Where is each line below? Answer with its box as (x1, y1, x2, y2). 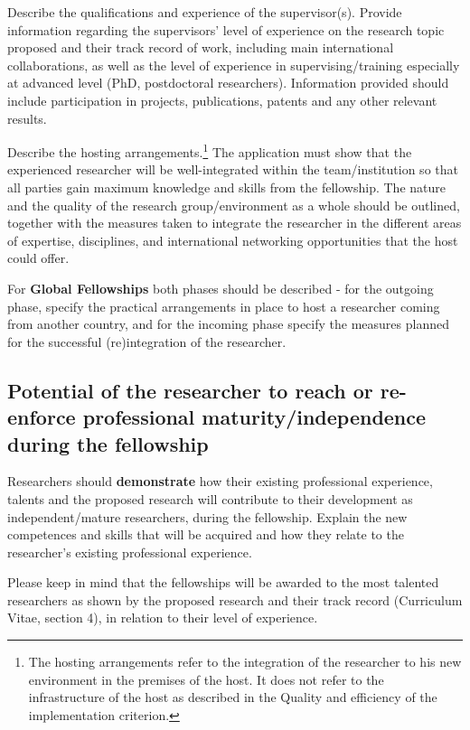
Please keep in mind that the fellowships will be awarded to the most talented (7, 573, 439, 592)
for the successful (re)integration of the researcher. (7, 332, 287, 351)
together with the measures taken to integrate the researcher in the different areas (7, 213, 462, 232)
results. (7, 108, 47, 127)
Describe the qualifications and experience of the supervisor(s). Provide (7, 3, 402, 21)
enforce (7, 403, 76, 431)
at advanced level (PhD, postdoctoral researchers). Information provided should (7, 73, 449, 92)
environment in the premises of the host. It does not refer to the (28, 669, 384, 688)
